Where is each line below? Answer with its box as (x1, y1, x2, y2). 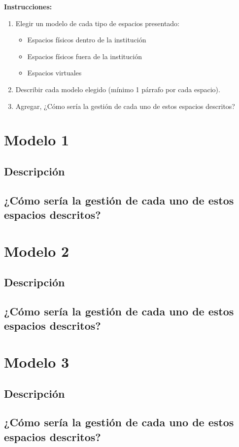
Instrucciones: (4, 1, 52, 11)
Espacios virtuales (27, 68, 82, 78)
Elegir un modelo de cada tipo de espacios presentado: (15, 18, 180, 28)
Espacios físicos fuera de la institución (27, 51, 142, 61)
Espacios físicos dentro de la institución (27, 34, 146, 45)
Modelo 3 (4, 352, 69, 372)
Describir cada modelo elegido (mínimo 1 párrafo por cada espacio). (15, 84, 220, 94)
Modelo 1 (4, 130, 69, 150)
